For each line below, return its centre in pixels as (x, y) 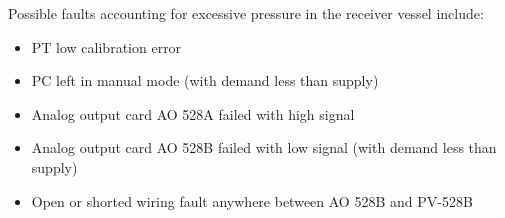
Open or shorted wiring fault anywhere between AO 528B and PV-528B (252, 200)
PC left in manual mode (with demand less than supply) (205, 80)
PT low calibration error (106, 46)
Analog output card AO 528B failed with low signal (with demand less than (264, 147)
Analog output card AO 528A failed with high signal (193, 113)
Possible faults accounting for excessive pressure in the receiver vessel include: (246, 13)
